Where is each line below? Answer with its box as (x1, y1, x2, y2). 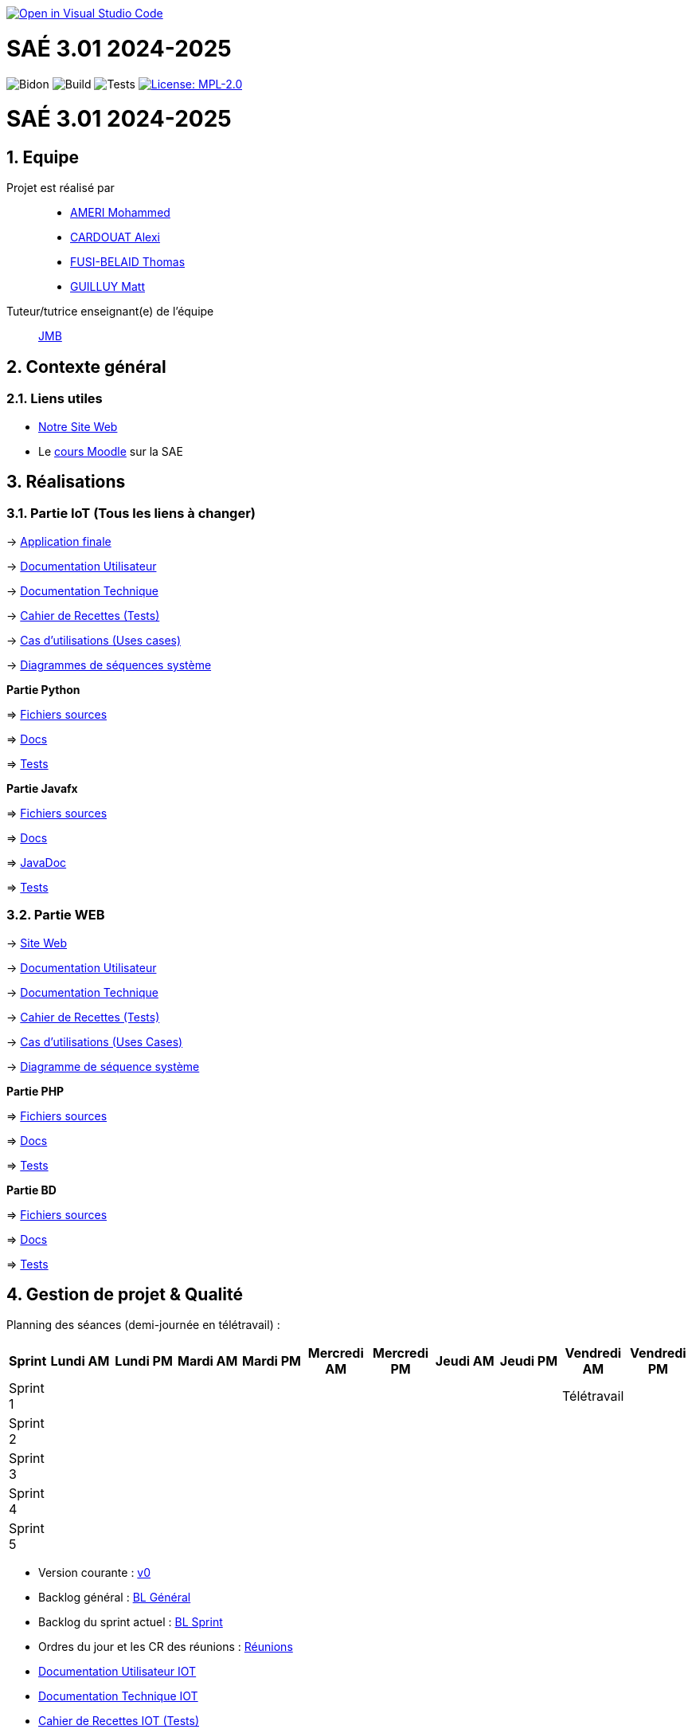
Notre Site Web (38, 419, 118, 433)
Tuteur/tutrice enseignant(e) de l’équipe (6, 304, 214, 319)
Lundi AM (50, 1353, 110, 1370)
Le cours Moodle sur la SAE (38, 444, 183, 458)
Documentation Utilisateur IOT (38, 1664, 197, 1679)
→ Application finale (6, 534, 111, 548)
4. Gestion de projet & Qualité (6, 1284, 243, 1305)
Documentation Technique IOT (38, 1689, 198, 1704)
